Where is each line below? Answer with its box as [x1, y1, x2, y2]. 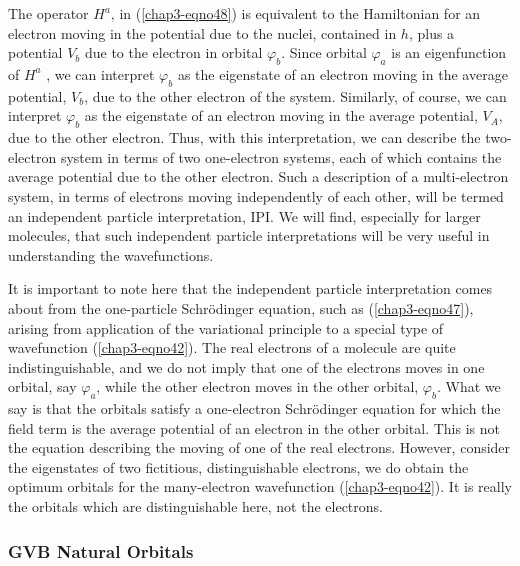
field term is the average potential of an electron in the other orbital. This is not [8, 417, 500, 438]
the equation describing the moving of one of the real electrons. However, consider [8, 437, 511, 458]
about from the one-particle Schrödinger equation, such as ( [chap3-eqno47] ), [8, 297, 474, 318]
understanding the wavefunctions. [8, 244, 214, 265]
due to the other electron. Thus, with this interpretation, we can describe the [8, 127, 481, 148]
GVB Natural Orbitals [8, 538, 194, 563]
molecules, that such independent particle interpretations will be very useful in [8, 225, 490, 246]
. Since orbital [281, 42, 367, 63]
